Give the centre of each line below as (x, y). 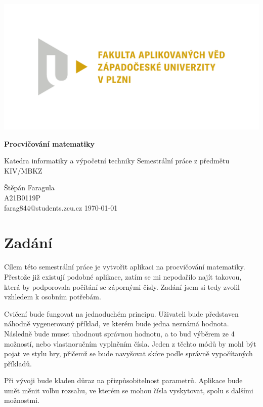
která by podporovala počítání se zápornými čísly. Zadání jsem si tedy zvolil (122, 286)
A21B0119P (22, 198)
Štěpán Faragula (29, 188)
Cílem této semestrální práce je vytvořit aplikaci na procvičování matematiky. (125, 267)
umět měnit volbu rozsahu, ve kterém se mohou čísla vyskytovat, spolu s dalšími (129, 390)
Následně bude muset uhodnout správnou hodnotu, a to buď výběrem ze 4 (119, 333)
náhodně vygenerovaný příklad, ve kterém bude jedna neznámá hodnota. (117, 324)
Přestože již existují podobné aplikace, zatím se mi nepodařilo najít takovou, (123, 276)
